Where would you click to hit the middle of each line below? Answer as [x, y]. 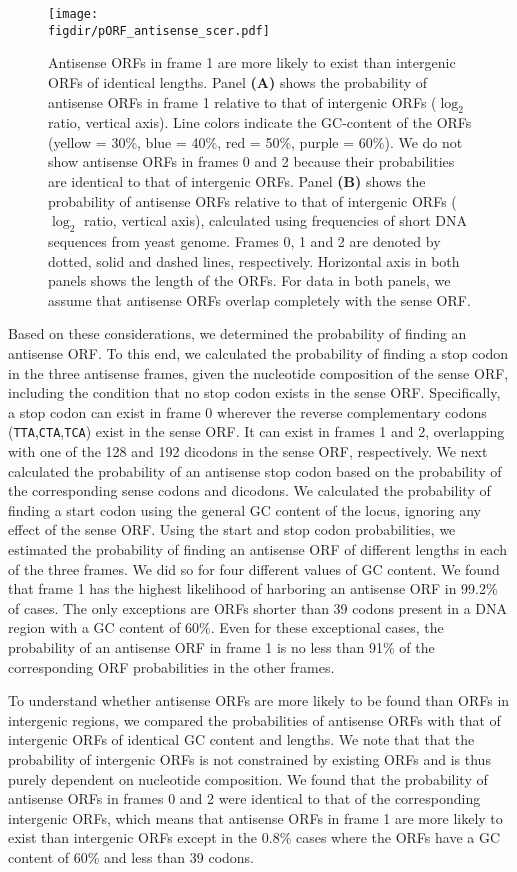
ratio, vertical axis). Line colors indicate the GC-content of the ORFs [260, 122]
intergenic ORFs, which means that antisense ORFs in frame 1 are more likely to [255, 817]
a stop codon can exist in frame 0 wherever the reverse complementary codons [247, 411]
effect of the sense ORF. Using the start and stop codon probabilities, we [232, 529]
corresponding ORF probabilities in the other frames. [171, 666]
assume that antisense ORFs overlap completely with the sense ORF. [259, 299]
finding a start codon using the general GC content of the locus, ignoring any [244, 509]
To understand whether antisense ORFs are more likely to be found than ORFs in [259, 700]
